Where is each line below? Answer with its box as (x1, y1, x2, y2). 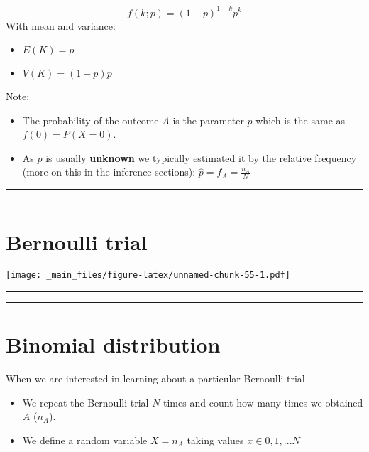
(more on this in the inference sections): (22, 164, 196, 179)
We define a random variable (22, 432, 148, 447)
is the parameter (172, 112, 244, 127)
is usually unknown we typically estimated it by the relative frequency (45, 150, 357, 165)
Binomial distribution (6, 330, 221, 359)
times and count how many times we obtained (163, 394, 363, 409)
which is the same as (255, 112, 346, 127)
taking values (187, 432, 244, 447)
